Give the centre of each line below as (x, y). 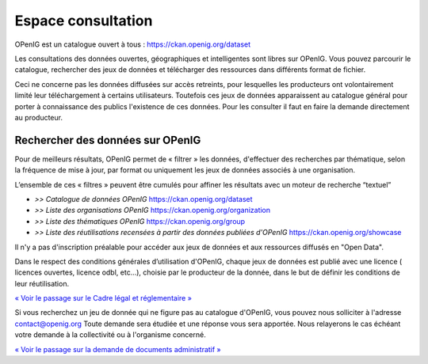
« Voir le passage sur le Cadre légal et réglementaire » (103, 298)
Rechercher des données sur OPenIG (108, 140)
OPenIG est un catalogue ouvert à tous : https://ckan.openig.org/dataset (133, 44)
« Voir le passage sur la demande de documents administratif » (118, 349)
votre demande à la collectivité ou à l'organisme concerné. (110, 335)
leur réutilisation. (42, 283)
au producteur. (39, 117)
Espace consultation (84, 21)
